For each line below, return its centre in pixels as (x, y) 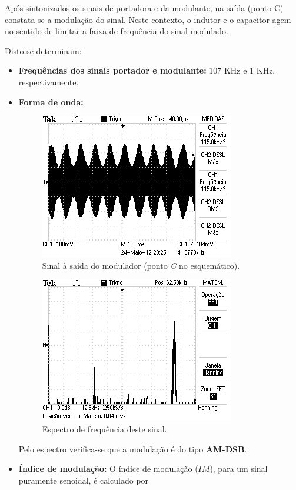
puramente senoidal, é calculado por (84, 480)
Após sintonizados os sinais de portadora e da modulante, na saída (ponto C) (144, 8)
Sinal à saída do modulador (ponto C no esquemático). (141, 265)
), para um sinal (239, 469)
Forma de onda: (51, 101)
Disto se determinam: (43, 50)
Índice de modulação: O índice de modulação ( (108, 469)
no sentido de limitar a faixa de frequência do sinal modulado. (117, 31)
